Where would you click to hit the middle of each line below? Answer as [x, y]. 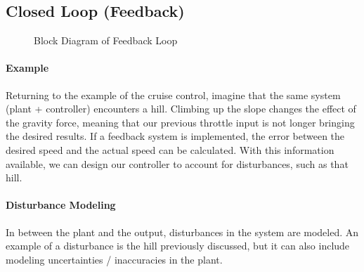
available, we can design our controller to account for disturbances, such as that [177, 163]
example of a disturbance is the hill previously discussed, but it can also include [178, 246]
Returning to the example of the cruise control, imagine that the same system [173, 95]
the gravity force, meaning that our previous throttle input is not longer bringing [180, 122]
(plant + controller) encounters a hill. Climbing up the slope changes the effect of [181, 109]
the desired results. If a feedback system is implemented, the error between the [175, 136]
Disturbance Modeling [61, 205]
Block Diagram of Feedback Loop [106, 40]
